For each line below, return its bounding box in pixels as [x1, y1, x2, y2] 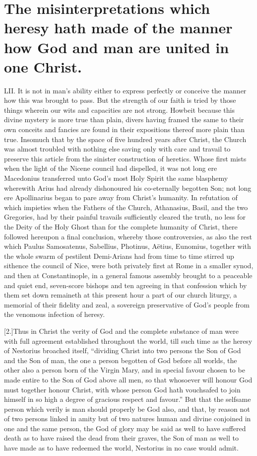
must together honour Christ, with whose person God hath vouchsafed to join [4, 384, 241, 394]
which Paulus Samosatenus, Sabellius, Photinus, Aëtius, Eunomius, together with [4, 241, 251, 251]
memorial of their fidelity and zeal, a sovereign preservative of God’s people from [4, 299, 250, 309]
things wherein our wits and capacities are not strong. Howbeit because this [4, 104, 235, 115]
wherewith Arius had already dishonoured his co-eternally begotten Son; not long [4, 182, 252, 193]
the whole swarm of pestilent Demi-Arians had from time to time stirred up [4, 250, 234, 261]
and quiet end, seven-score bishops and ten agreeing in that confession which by [4, 280, 247, 290]
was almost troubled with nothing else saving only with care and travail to [4, 144, 231, 154]
